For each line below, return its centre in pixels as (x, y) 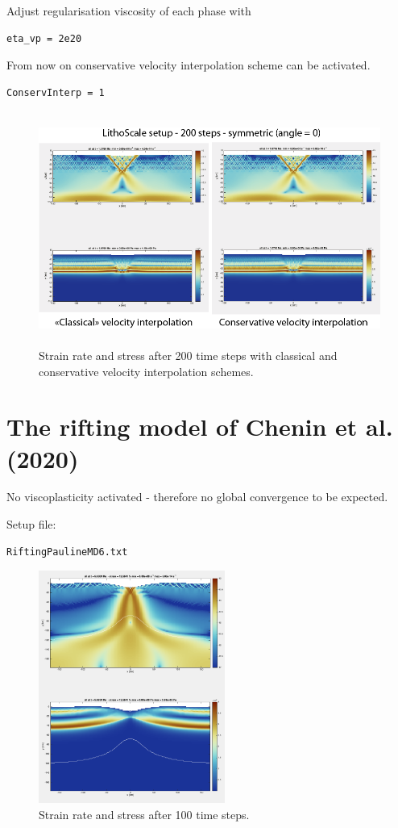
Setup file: (31, 524)
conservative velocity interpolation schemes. (146, 371)
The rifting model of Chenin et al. (200, 427)
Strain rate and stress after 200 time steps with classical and (188, 355)
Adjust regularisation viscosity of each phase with (129, 10)
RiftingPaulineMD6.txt (67, 552)
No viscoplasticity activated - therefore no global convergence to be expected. (197, 497)
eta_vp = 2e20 (44, 38)
